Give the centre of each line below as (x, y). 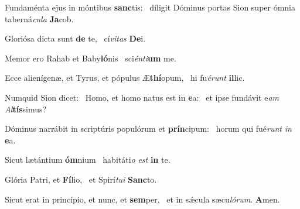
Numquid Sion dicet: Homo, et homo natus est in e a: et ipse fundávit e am (142, 97)
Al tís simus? (26, 109)
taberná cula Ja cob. (39, 18)
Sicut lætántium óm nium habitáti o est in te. (88, 160)
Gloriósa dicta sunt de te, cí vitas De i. (75, 38)
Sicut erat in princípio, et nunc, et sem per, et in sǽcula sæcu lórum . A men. (142, 199)
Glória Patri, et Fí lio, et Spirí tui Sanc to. (81, 179)
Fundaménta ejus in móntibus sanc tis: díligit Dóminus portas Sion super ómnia (150, 7)
